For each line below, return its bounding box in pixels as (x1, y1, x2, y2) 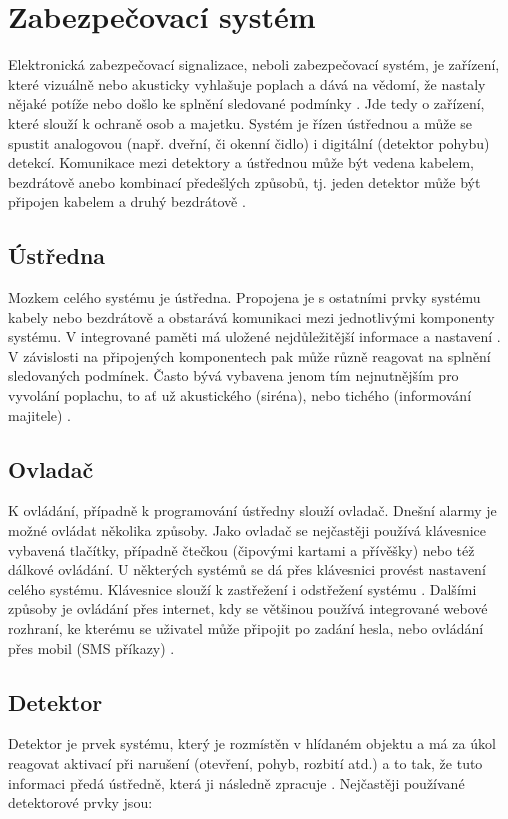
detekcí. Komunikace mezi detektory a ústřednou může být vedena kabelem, (8, 152, 475, 173)
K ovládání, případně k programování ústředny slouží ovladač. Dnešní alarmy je (8, 500, 497, 521)
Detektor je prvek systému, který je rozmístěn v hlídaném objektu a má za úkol (8, 733, 496, 754)
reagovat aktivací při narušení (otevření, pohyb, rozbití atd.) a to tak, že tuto (8, 752, 483, 773)
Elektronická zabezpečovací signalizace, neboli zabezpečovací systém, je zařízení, (8, 54, 500, 75)
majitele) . (8, 404, 72, 425)
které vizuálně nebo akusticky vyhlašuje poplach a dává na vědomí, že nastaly (8, 73, 486, 94)
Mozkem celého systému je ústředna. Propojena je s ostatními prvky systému (8, 287, 481, 308)
